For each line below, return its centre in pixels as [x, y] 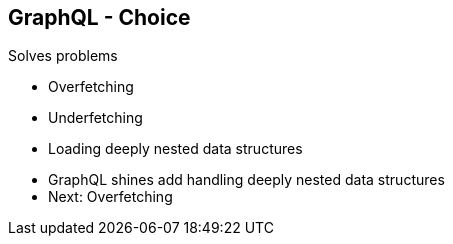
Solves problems [63, 56]
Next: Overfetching [110, 197]
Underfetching [95, 118]
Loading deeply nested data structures [175, 149]
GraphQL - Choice [99, 17]
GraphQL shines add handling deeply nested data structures [246, 180]
